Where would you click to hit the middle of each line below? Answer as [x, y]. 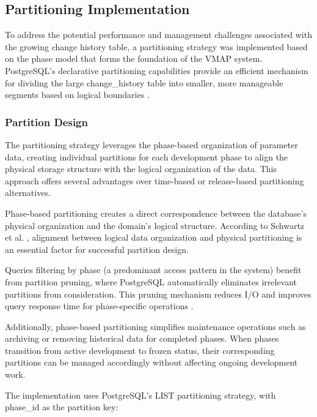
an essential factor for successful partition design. [97, 249]
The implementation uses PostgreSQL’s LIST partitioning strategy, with [140, 395]
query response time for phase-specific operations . [99, 306]
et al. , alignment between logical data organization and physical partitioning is [154, 237]
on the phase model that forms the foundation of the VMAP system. [134, 58]
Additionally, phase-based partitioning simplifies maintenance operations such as [155, 326]
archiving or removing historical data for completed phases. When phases [142, 338]
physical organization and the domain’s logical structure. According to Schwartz [155, 225]
